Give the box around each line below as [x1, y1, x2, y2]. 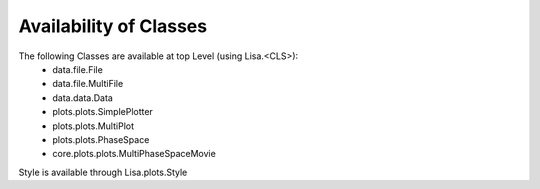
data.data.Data [52, 91, 114, 104]
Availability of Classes [18, 15, 208, 37]
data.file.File [52, 63, 104, 75]
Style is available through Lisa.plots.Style [18, 166, 188, 178]
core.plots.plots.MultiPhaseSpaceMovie [52, 148, 217, 160]
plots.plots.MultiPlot [52, 120, 135, 132]
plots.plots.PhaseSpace [52, 133, 150, 145]
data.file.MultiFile [52, 78, 124, 90]
